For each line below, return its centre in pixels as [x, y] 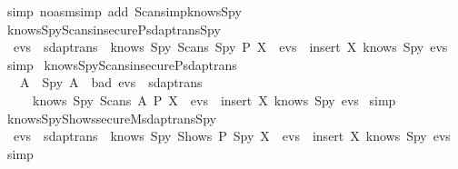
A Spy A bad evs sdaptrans [111, 82]
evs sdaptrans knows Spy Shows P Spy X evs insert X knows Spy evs [232, 136]
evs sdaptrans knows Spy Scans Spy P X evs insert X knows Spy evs [230, 47]
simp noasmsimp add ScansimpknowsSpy [124, 11]
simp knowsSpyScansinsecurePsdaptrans [122, 64]
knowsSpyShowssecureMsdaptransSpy [111, 118]
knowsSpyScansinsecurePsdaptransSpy [114, 29]
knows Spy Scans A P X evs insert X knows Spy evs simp [214, 99]
